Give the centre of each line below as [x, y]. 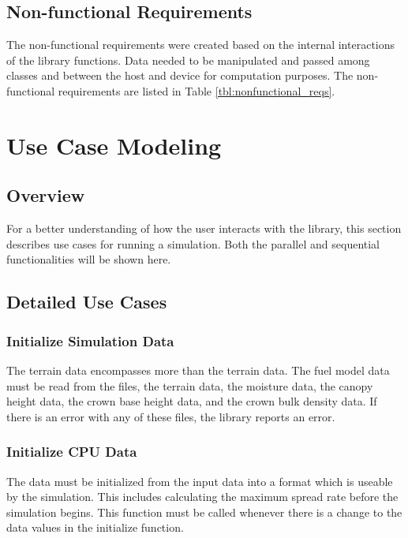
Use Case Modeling [114, 145]
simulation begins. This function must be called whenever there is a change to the [204, 512]
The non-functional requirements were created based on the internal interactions [201, 45]
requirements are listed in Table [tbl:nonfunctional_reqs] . [197, 90]
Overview [46, 195]
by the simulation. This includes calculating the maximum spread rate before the [202, 497]
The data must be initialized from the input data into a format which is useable [200, 481]
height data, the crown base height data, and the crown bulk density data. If [192, 401]
